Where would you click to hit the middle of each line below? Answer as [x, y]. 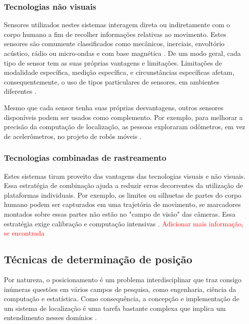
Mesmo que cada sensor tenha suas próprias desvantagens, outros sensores [114, 107]
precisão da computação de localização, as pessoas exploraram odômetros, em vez [125, 127]
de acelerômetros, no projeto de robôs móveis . [73, 136]
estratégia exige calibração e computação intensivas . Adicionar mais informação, [124, 223]
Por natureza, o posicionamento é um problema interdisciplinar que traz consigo [123, 279]
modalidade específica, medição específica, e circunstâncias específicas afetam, [119, 72]
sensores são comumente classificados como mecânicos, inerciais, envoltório [114, 43]
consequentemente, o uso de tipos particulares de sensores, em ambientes [112, 81]
